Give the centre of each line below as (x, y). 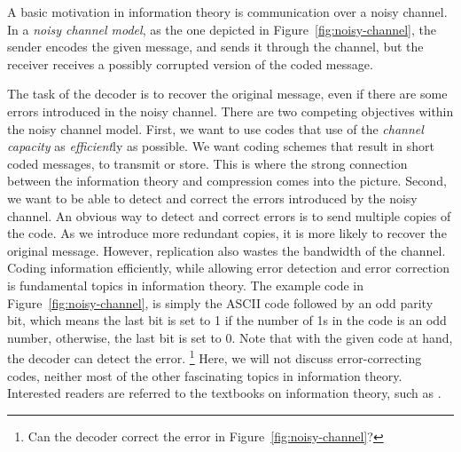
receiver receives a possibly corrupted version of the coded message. (190, 63)
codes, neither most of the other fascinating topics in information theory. (205, 375)
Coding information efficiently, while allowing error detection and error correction (228, 268)
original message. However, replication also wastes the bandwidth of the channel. (227, 250)
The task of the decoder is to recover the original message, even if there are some (227, 94)
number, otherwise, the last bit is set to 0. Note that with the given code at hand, (230, 337)
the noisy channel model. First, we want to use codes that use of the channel (215, 128)
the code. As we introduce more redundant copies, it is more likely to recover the (227, 233)
